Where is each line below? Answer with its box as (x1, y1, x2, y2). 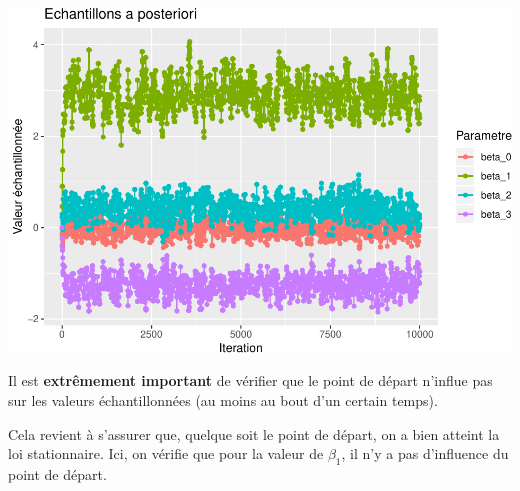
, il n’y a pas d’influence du (341, 443, 509, 464)
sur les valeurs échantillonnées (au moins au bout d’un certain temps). (8, 390, 438, 411)
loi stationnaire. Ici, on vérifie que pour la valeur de (8, 443, 324, 464)
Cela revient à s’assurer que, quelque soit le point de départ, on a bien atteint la (8, 423, 500, 444)
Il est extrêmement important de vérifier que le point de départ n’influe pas (8, 370, 493, 391)
